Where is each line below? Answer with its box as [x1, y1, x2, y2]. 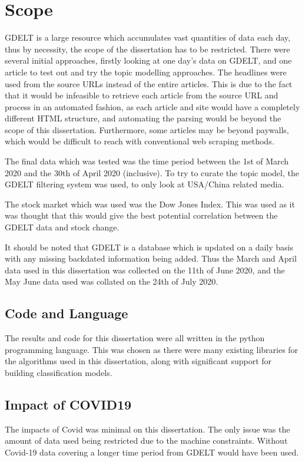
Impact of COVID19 [5, 395, 132, 413]
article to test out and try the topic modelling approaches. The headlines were [5, 65, 287, 78]
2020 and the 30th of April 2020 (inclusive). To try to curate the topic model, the [5, 166, 299, 179]
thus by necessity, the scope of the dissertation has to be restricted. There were [5, 42, 290, 55]
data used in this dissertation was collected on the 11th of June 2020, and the [5, 263, 285, 276]
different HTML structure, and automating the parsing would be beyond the [5, 112, 281, 124]
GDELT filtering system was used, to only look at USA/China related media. [5, 178, 284, 190]
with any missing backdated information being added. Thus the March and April [5, 252, 297, 265]
